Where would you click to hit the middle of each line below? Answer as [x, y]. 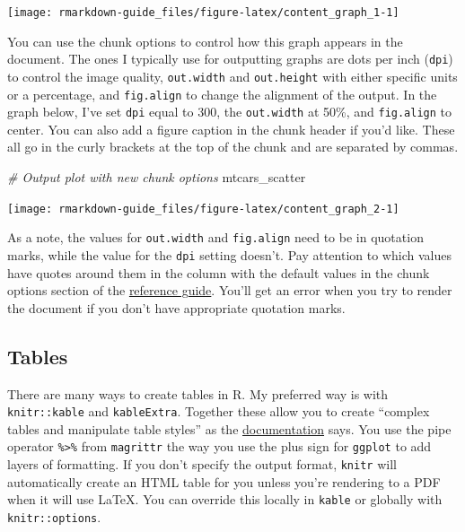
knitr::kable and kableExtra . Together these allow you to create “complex [219, 411]
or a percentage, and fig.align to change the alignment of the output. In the [222, 94]
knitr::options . [54, 517]
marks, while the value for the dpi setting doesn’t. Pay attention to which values [229, 254]
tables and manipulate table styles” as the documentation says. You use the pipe [229, 428]
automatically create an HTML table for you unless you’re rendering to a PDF [224, 481]
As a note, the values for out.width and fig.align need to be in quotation [215, 237]
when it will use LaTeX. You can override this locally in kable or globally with [225, 499]
